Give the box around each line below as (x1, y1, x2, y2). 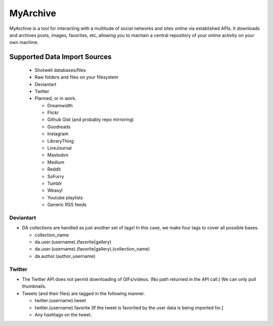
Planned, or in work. (34, 95, 77, 101)
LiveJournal (47, 145, 72, 151)
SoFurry (47, 173, 64, 179)
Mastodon (47, 152, 68, 158)
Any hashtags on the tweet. (34, 311, 92, 317)
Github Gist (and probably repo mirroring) (47, 116, 134, 123)
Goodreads (47, 124, 71, 130)
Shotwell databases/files (34, 67, 86, 73)
